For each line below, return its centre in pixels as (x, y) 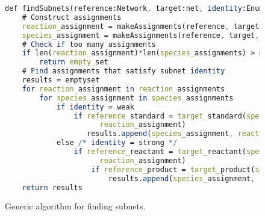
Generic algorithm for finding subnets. (75, 206)
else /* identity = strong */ (117, 143)
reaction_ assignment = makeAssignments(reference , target (141, 26)
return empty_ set (74, 62)
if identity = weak (95, 107)
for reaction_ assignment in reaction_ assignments (123, 89)
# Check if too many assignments (89, 44)
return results (52, 187)
